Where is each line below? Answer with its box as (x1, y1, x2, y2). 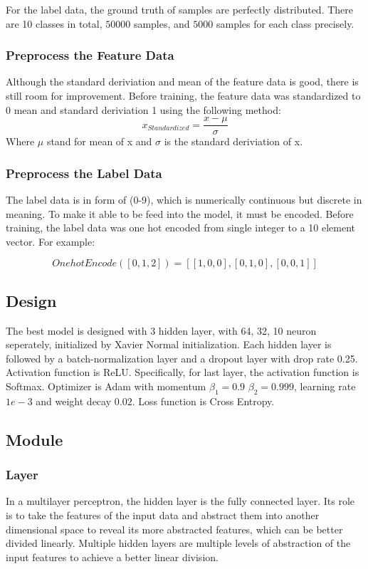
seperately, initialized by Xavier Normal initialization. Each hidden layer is (6, 337, 332, 352)
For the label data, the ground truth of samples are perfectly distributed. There (6, 2, 354, 16)
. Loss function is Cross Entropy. (132, 393, 275, 408)
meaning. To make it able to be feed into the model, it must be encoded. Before (6, 206, 354, 221)
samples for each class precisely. (216, 16, 354, 31)
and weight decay (36, 393, 112, 408)
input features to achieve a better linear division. (6, 549, 219, 564)
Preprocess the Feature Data (6, 46, 174, 64)
